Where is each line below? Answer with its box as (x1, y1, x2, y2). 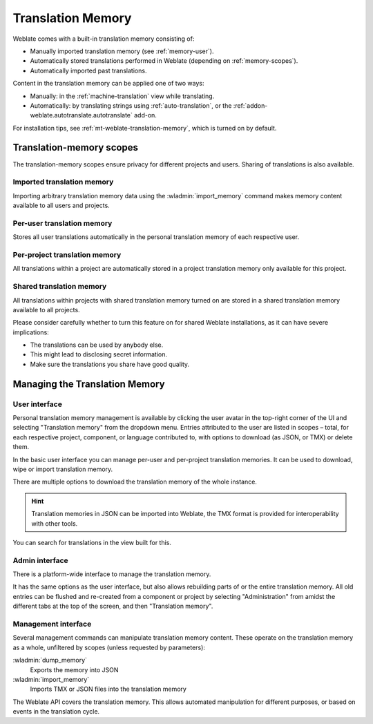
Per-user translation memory (12, 218, 113, 228)
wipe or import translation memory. (12, 465, 113, 473)
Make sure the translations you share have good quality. (30, 360, 190, 368)
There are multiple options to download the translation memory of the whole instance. (12, 477, 257, 486)
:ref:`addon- (233, 101, 268, 110)
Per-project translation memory (12, 250, 122, 260)
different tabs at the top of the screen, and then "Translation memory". (12, 602, 213, 611)
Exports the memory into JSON (30, 665, 119, 674)
